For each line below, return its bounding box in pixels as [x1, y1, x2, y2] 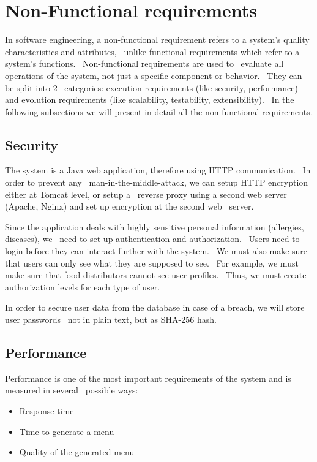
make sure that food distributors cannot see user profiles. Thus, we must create [5, 268, 307, 281]
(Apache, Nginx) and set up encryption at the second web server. [5, 200, 254, 213]
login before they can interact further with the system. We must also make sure [5, 244, 308, 257]
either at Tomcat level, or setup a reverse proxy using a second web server [5, 187, 287, 200]
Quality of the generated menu [19, 445, 135, 458]
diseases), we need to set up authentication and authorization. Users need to [5, 232, 300, 245]
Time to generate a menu [19, 425, 114, 437]
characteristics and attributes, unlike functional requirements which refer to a [5, 45, 300, 58]
